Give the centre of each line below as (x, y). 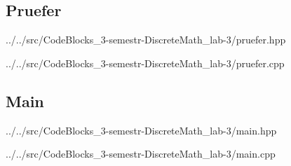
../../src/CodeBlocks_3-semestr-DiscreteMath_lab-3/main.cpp (141, 154)
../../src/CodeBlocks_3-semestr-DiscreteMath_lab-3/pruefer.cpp (145, 63)
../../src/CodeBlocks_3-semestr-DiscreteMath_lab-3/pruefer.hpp (146, 40)
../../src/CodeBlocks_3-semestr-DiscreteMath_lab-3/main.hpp (141, 130)
